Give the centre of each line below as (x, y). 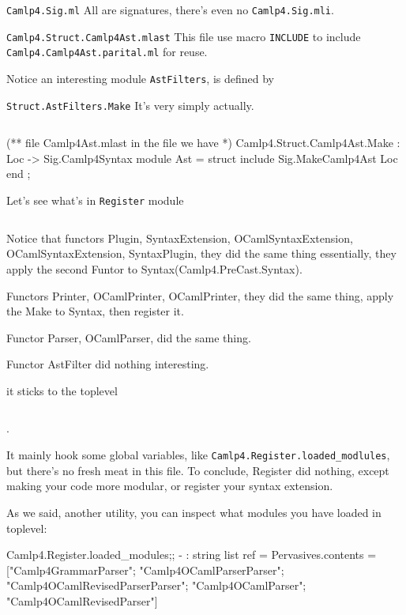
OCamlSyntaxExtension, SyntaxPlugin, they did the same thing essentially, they (201, 253)
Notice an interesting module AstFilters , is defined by (140, 78)
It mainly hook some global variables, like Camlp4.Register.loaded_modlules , (198, 455)
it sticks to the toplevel (62, 390)
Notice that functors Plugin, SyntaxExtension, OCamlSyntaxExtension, (180, 238)
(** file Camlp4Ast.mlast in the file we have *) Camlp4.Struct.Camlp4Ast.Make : (203, 143)
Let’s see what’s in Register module (95, 200)
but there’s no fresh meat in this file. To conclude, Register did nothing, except (198, 470)
